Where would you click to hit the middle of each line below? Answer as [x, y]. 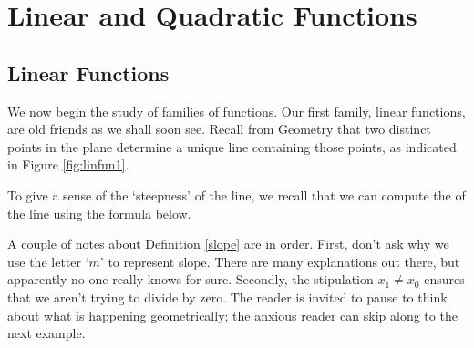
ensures [444, 279]
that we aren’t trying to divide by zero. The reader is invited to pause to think [227, 297]
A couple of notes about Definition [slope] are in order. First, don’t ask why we [228, 244]
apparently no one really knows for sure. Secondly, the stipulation [191, 279]
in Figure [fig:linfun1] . [68, 164]
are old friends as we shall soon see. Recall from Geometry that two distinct [219, 129]
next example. [46, 333]
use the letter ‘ [48, 261]
